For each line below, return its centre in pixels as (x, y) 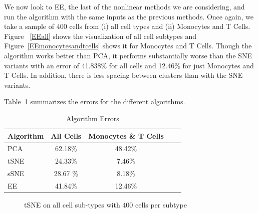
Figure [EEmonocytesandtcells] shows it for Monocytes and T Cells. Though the (128, 46)
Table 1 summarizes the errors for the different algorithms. (95, 102)
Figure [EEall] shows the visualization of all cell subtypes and (100, 36)
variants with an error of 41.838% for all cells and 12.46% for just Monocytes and (129, 65)
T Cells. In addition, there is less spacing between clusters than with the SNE (123, 75)
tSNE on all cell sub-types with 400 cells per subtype (105, 205)
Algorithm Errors (92, 118)
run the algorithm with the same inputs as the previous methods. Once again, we (129, 16)
